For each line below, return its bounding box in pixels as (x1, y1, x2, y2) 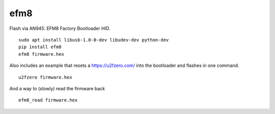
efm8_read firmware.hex (18, 97, 78, 103)
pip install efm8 (18, 44, 62, 50)
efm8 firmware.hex (18, 51, 65, 57)
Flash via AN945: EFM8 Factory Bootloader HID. (9, 25, 111, 31)
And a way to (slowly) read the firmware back (9, 85, 105, 91)
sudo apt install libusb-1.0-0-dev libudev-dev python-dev (18, 37, 169, 43)
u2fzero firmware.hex (18, 74, 72, 80)
